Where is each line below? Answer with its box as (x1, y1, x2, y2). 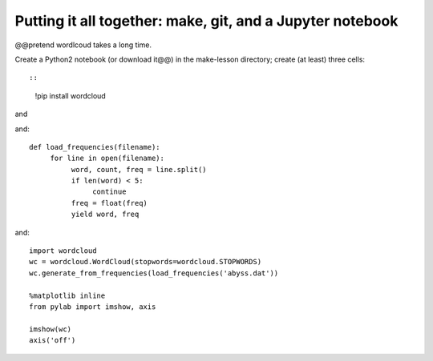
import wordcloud (29, 247, 97, 255)
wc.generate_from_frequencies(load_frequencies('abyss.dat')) (29, 268, 279, 278)
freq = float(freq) (71, 199, 148, 207)
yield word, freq (71, 210, 140, 219)
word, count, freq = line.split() (71, 165, 208, 174)
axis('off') (29, 336, 76, 345)
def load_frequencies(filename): (29, 142, 160, 151)
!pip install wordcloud (34, 90, 106, 100)
